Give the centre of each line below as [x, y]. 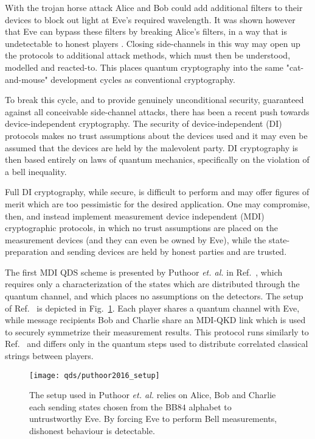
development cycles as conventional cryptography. [143, 79]
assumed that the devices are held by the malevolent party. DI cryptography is [152, 147]
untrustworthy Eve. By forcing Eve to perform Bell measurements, [153, 419]
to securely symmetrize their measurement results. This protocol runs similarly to [157, 331]
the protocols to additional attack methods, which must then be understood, [148, 55]
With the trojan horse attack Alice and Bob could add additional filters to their [154, 7]
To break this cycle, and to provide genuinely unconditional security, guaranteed [154, 100]
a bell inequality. [36, 171]
